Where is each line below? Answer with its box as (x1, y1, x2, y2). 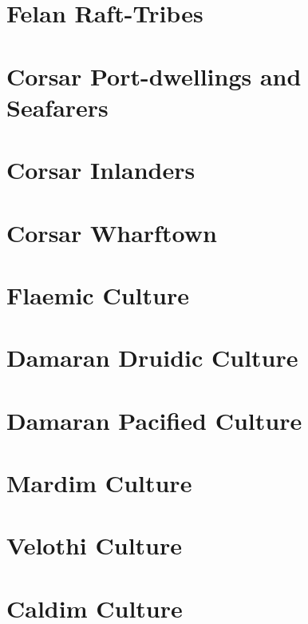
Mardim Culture (6, 467, 192, 499)
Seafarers (6, 90, 109, 123)
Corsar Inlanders (6, 153, 195, 186)
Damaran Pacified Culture (6, 403, 302, 436)
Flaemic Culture (6, 278, 189, 311)
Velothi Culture (6, 529, 183, 562)
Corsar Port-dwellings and (6, 59, 302, 92)
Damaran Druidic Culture (6, 341, 298, 374)
